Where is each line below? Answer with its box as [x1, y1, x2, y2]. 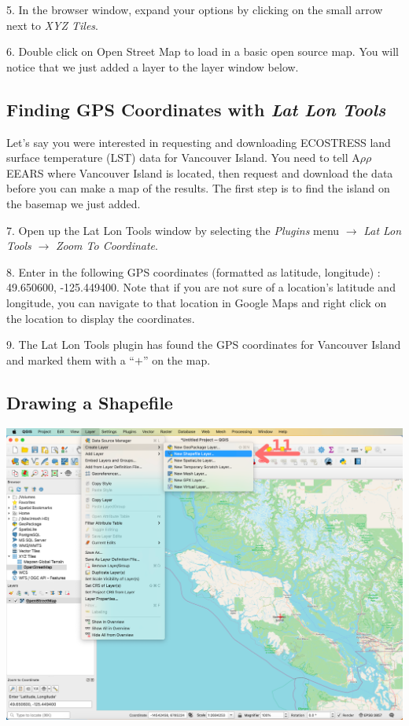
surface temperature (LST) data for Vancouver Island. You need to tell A [6, 149, 360, 166]
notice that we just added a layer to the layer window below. [6, 58, 299, 75]
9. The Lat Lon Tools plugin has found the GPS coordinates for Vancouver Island [6, 336, 401, 353]
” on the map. [142, 351, 211, 368]
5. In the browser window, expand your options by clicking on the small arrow [6, 2, 383, 17]
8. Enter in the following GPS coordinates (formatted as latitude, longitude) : [6, 263, 381, 280]
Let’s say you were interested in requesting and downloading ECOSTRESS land [6, 134, 391, 150]
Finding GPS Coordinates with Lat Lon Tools [6, 97, 386, 121]
